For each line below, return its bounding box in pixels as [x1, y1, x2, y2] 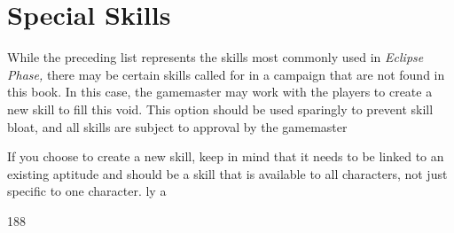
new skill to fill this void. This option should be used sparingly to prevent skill [7, 99, 434, 118]
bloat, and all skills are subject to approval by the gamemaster [7, 117, 348, 136]
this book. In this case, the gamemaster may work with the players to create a [7, 82, 433, 101]
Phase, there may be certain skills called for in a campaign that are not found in [7, 65, 445, 83]
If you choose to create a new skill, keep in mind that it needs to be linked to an [7, 147, 444, 166]
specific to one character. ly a [7, 182, 167, 200]
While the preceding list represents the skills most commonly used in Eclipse [7, 48, 424, 66]
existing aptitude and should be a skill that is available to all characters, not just [7, 164, 448, 183]
